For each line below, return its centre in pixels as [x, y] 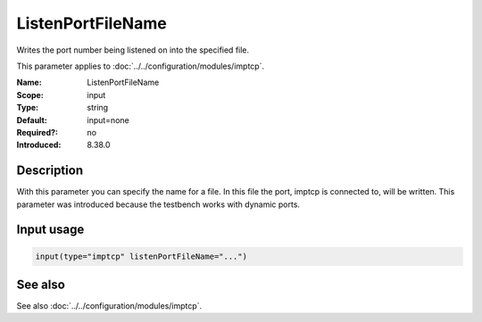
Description [50, 171]
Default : [32, 120]
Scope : [30, 95]
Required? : [37, 132]
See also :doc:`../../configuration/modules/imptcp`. [109, 306]
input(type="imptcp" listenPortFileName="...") [141, 256]
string [98, 108]
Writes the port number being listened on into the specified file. [133, 50]
